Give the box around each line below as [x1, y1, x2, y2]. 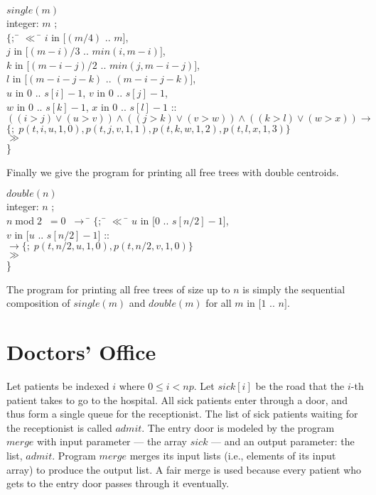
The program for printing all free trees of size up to [6, 281, 230, 296]
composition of [6, 295, 70, 310]
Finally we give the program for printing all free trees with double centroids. [6, 164, 339, 179]
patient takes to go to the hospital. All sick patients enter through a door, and [6, 392, 348, 407]
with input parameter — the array [37, 434, 187, 449]
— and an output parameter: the [211, 434, 355, 449]
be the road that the [255, 379, 345, 393]
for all [205, 295, 232, 310]
